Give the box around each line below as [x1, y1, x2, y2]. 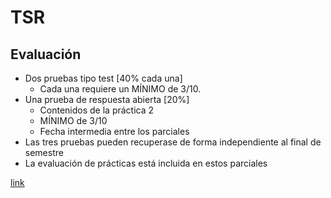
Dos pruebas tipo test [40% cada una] [24, 72, 183, 84]
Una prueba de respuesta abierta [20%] [24, 94, 190, 105]
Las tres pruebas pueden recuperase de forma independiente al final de [24, 136, 322, 148]
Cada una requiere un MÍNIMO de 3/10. [39, 83, 202, 95]
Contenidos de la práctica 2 [39, 104, 155, 116]
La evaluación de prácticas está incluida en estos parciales [24, 157, 268, 169]
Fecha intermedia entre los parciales [39, 126, 190, 137]
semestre [24, 147, 64, 158]
